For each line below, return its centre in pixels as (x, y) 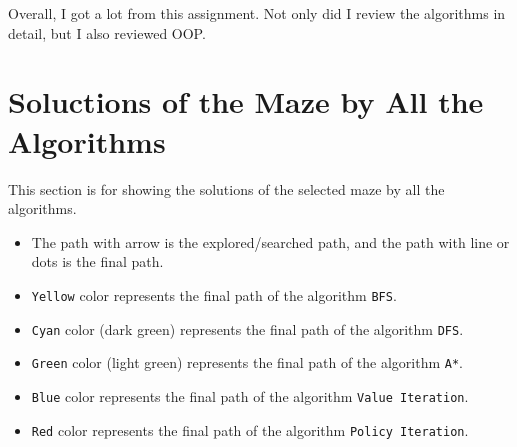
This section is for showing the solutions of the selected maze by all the (226, 188)
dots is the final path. (97, 261)
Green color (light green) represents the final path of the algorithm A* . (247, 362)
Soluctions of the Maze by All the (246, 101)
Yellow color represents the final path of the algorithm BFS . (214, 294)
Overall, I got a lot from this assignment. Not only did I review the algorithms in (257, 13)
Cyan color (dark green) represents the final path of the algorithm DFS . (247, 328)
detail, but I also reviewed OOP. (107, 32)
